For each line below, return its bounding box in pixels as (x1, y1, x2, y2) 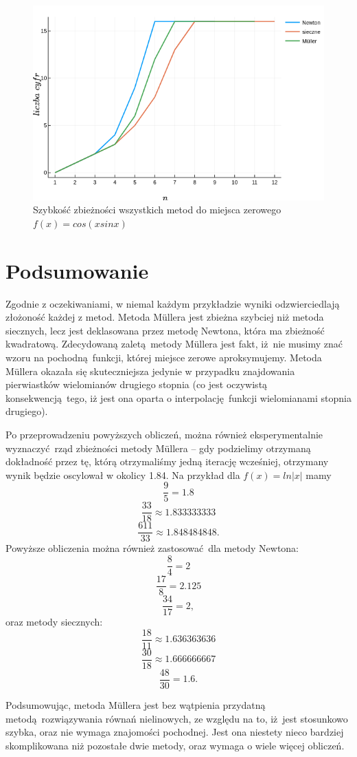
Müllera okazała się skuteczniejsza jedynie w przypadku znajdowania (5, 363, 295, 378)
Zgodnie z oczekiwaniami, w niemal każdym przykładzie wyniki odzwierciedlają (5, 296, 340, 310)
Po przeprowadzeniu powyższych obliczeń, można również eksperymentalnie (5, 427, 323, 441)
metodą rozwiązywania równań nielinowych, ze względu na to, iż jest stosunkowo (5, 711, 348, 725)
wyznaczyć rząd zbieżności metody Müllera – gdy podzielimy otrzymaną (5, 440, 311, 455)
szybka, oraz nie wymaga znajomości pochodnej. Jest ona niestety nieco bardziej (5, 725, 344, 739)
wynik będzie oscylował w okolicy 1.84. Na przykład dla (5, 467, 240, 482)
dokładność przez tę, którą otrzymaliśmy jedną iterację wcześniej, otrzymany (5, 454, 329, 469)
